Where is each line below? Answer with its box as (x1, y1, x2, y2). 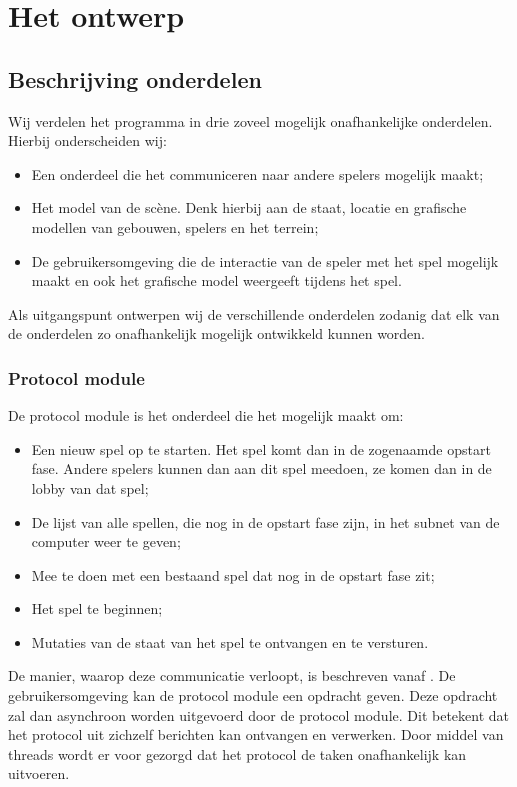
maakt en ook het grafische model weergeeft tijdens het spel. (31, 270, 402, 291)
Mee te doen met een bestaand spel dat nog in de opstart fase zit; (31, 564, 435, 585)
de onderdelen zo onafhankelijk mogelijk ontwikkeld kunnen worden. (8, 323, 426, 344)
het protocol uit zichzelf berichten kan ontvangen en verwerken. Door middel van (8, 724, 504, 745)
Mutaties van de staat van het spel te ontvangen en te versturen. (31, 631, 429, 652)
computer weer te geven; (31, 531, 181, 552)
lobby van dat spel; (31, 477, 149, 498)
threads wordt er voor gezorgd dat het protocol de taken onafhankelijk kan (8, 743, 467, 764)
